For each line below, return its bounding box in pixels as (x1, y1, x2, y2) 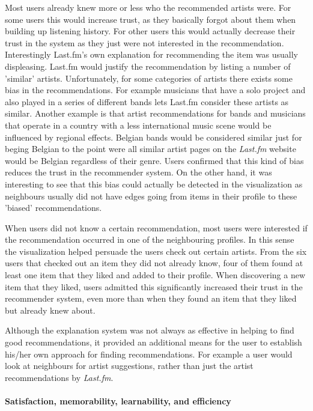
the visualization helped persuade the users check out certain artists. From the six (5, 245, 307, 257)
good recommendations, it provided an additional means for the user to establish (5, 336, 302, 349)
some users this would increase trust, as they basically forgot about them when (5, 13, 296, 25)
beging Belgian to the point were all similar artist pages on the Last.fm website (5, 142, 296, 155)
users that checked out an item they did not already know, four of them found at (5, 257, 303, 269)
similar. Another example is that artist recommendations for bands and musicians (5, 107, 306, 120)
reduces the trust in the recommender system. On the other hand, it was (5, 166, 272, 178)
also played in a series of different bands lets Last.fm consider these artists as (5, 95, 289, 108)
